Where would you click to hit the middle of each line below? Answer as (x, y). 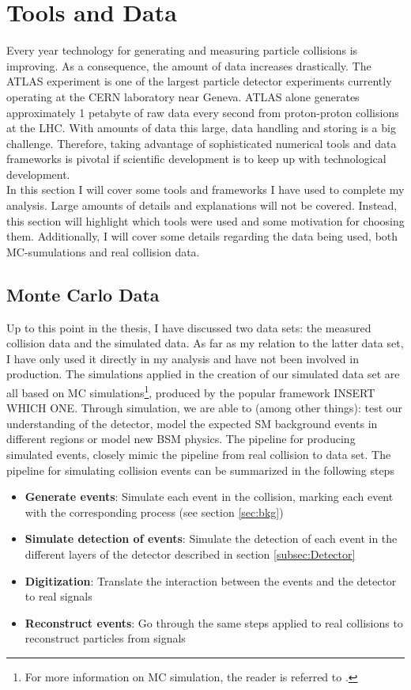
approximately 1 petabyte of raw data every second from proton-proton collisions (203, 112)
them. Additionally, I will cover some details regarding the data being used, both (202, 236)
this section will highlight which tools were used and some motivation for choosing (205, 220)
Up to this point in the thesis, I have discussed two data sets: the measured (189, 327)
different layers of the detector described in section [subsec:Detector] (190, 554)
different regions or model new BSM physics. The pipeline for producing (181, 439)
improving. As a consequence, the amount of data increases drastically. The (189, 65)
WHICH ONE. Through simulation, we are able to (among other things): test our (205, 408)
